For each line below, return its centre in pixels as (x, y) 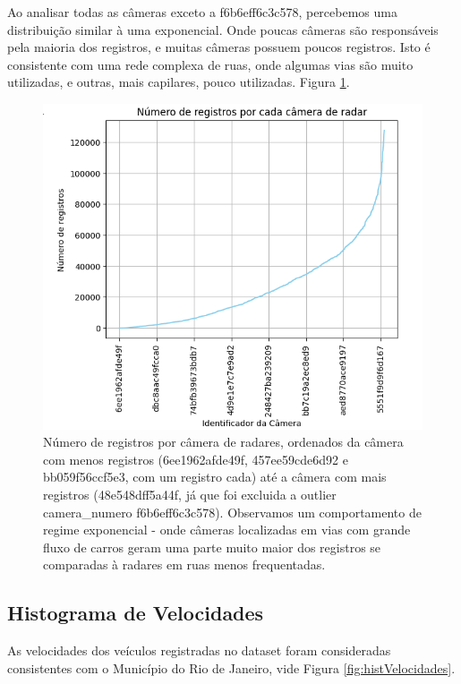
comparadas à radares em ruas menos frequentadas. (184, 564)
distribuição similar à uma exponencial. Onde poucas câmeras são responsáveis (223, 29)
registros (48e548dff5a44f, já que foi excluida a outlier (190, 494)
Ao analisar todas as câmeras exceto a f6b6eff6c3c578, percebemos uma (202, 12)
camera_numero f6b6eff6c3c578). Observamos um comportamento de (232, 512)
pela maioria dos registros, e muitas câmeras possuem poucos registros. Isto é (219, 47)
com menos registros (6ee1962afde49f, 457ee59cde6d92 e (196, 459)
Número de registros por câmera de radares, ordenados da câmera (223, 442)
